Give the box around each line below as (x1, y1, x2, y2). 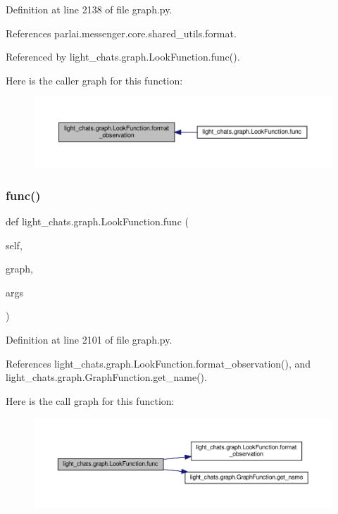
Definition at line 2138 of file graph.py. (6, 2, 173, 16)
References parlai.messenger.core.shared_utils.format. (6, 25, 237, 40)
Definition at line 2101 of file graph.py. (6, 332, 173, 346)
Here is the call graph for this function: (6, 393, 175, 408)
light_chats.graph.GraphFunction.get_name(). (6, 370, 207, 384)
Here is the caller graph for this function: (6, 73, 183, 87)
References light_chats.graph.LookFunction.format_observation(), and (6, 356, 311, 370)
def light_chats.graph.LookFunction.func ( (6, 213, 189, 228)
